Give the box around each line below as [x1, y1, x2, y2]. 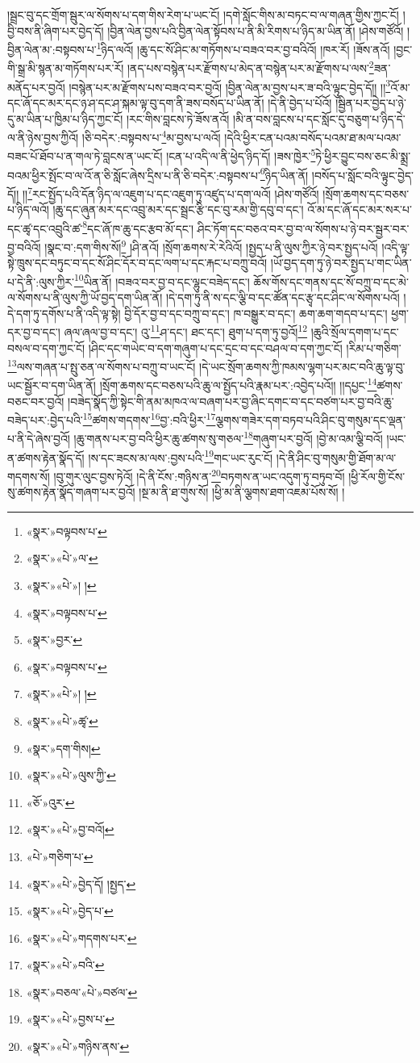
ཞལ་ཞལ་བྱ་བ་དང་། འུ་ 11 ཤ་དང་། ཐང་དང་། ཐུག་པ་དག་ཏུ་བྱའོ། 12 [64, 321, 308, 340]
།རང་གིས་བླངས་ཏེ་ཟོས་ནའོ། [126, 110, 230, 127]
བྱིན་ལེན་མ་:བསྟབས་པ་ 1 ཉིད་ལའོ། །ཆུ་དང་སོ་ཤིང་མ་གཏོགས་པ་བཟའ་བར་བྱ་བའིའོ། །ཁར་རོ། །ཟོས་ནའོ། [7, 39, 390, 57]
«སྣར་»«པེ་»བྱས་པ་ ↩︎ [26, 1011, 114, 1027]
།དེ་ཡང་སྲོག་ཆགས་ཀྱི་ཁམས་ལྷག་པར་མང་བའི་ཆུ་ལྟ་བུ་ [199, 358, 405, 375]
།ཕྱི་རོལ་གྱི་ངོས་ [348, 467, 405, 484]
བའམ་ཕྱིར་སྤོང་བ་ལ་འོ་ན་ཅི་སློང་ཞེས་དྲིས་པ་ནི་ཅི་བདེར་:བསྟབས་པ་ [7, 166, 260, 183]
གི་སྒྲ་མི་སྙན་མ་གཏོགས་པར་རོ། [7, 60, 124, 77]
